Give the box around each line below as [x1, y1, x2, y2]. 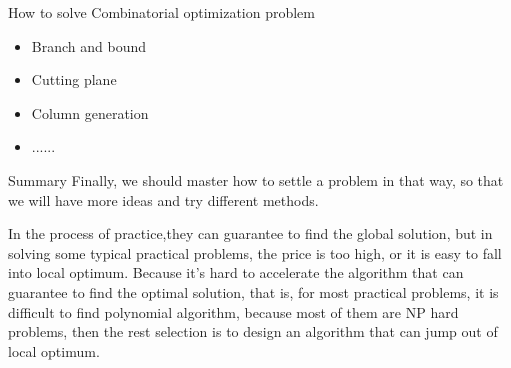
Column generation [31, 102, 149, 123]
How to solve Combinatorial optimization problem [8, 2, 315, 22]
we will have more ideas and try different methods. [8, 189, 319, 210]
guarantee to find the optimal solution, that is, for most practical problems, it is [8, 281, 499, 302]
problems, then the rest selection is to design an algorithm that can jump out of [8, 321, 498, 342]
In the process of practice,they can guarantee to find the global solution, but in [8, 223, 493, 244]
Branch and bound [31, 35, 147, 56]
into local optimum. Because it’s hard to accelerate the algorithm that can [8, 262, 464, 283]
